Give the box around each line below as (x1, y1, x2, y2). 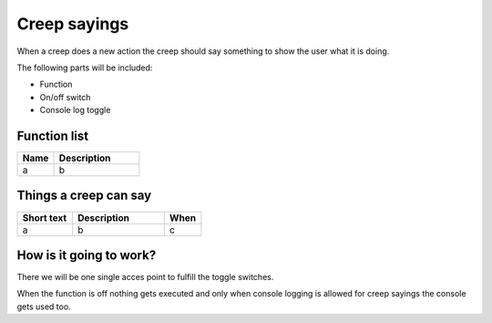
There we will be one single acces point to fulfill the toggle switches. (16, 272, 274, 283)
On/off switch (39, 91, 91, 102)
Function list (16, 128, 89, 143)
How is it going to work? (16, 247, 157, 263)
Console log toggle (39, 105, 111, 116)
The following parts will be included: (16, 62, 153, 73)
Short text (22, 211, 67, 224)
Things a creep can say (16, 188, 152, 203)
